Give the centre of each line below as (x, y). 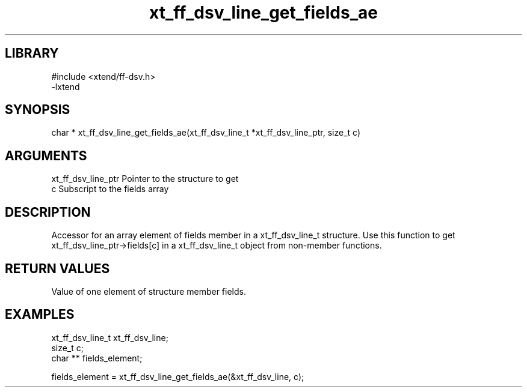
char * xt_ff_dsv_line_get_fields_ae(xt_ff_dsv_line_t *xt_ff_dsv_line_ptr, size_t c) (206, 133)
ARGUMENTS (46, 155)
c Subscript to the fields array (110, 189)
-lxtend (66, 86)
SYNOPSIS (38, 110)
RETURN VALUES (57, 268)
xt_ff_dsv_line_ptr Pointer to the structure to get (145, 179)
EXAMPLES (40, 315)
